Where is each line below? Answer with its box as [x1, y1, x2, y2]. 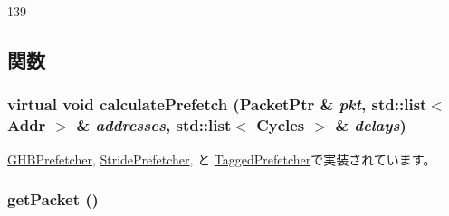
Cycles [256, 114, 305, 136]
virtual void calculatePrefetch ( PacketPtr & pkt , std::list [7, 93, 427, 116]
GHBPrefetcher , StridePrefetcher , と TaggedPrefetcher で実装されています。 [7, 149, 436, 168]
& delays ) [335, 114, 406, 136]
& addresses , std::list [76, 114, 232, 136]
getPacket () [7, 188, 99, 211]
